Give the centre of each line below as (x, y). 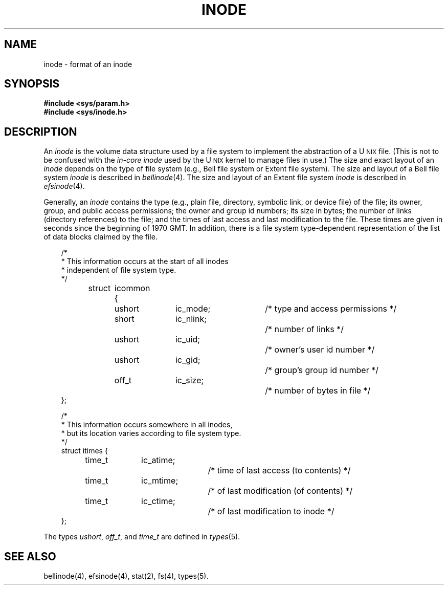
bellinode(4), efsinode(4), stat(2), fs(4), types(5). (126, 576)
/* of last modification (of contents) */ (280, 491)
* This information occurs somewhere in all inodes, (147, 425)
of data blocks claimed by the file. (100, 237)
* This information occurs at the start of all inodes (145, 261)
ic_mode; (193, 309)
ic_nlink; (191, 319)
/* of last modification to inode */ (271, 511)
